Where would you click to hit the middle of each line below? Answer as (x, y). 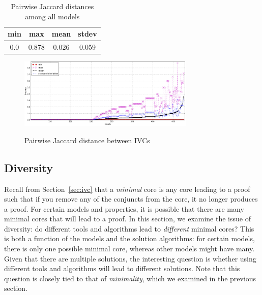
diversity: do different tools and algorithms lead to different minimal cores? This (129, 228)
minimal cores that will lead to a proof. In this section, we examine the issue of (127, 219)
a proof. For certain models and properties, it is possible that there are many (124, 208)
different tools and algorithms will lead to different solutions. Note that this (122, 268)
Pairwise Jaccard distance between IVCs (87, 140)
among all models (52, 16)
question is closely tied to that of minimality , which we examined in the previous (130, 278)
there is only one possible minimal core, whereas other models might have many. (129, 249)
